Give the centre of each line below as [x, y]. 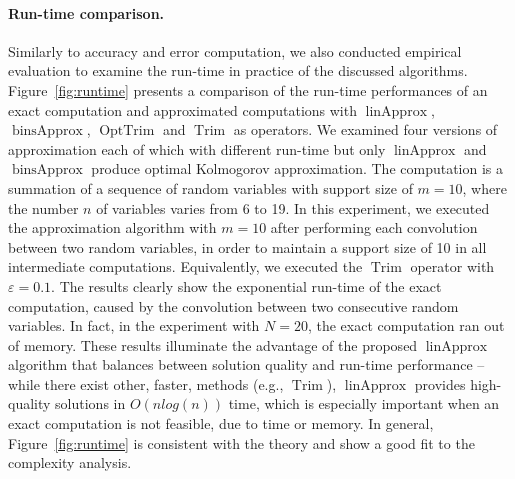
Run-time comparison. [86, 12]
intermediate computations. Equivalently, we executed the [185, 266]
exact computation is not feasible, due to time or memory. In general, [221, 423]
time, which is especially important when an [364, 403]
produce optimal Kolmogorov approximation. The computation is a [297, 168]
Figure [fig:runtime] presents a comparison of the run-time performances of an [248, 89]
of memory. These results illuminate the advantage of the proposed [213, 344]
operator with [452, 266]
